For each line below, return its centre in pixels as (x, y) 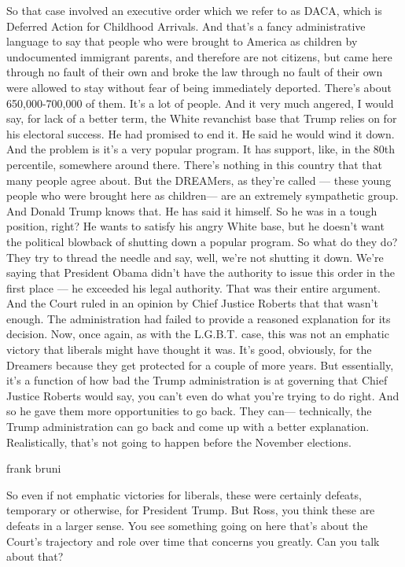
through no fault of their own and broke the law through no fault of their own (195, 72)
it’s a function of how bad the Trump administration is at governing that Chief (197, 380)
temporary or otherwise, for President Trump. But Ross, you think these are (191, 510)
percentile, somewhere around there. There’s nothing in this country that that (195, 164)
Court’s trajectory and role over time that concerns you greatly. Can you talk (193, 541)
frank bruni (34, 468)
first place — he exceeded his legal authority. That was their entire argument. (194, 287)
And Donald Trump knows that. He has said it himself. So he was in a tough (192, 210)
